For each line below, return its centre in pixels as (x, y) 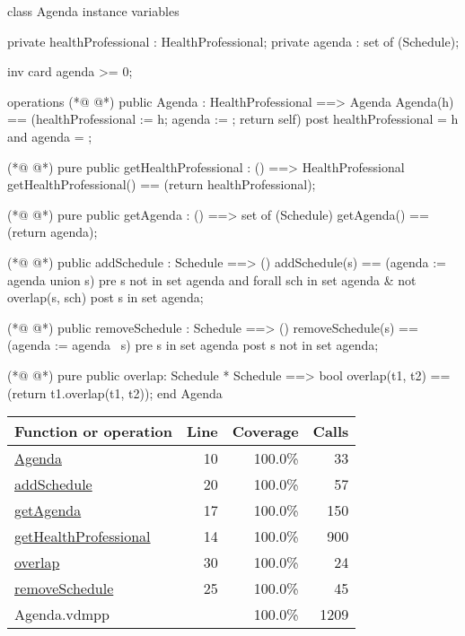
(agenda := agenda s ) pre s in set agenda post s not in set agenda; (193, 345)
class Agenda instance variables (93, 11)
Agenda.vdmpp (62, 614)
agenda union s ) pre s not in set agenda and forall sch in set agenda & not (212, 279)
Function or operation (93, 431)
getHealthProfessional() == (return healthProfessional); (162, 184)
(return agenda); (53, 232)
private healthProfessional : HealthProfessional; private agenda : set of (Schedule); (233, 41)
